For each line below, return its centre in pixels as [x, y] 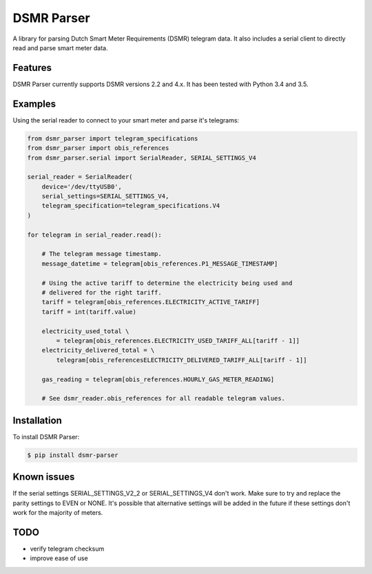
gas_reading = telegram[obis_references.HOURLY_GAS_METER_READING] [158, 379]
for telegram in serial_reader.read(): [94, 235]
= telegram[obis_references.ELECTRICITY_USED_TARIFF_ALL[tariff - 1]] [178, 340]
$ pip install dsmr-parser [73, 455]
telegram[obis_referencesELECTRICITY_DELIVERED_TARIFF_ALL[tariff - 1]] [182, 360]
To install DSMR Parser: [46, 436]
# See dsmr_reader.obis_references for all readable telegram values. [164, 398]
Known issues [44, 477]
